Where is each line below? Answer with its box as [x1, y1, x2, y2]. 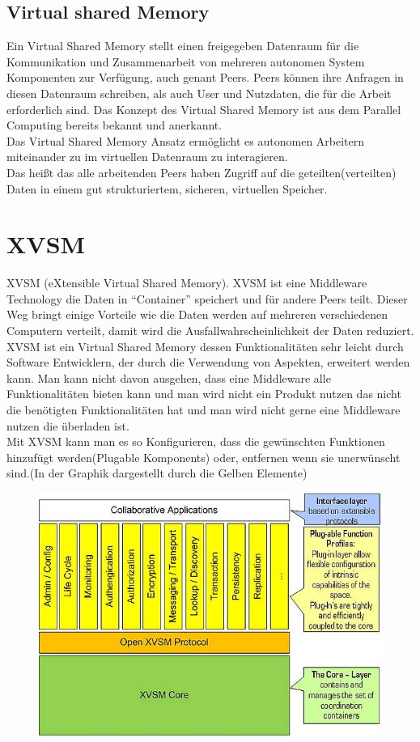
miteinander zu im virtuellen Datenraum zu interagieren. [6, 148, 288, 165]
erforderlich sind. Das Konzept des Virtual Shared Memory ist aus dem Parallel [6, 100, 401, 117]
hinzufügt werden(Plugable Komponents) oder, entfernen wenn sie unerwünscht [6, 448, 401, 465]
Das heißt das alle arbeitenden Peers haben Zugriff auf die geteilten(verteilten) [6, 163, 397, 180]
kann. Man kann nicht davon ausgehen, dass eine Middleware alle [6, 369, 331, 386]
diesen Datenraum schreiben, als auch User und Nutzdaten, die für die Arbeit [6, 84, 392, 101]
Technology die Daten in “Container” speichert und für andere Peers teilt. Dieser [6, 290, 408, 307]
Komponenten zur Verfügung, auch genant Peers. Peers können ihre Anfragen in [6, 69, 404, 86]
